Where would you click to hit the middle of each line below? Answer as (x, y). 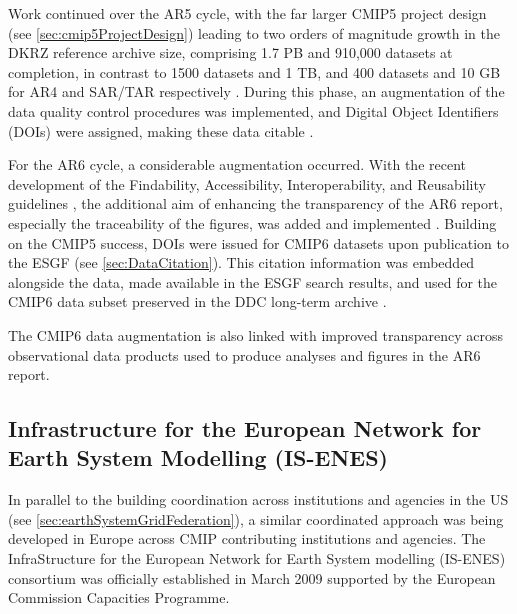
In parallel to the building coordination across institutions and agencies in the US (258, 499)
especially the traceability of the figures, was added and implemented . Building (252, 222)
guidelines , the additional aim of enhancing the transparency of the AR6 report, (255, 203)
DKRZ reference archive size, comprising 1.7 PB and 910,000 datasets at (230, 52)
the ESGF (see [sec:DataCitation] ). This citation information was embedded (241, 262)
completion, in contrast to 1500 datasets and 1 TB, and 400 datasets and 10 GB (254, 71)
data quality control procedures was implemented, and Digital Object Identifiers (253, 110)
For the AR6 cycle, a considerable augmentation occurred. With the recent (237, 164)
